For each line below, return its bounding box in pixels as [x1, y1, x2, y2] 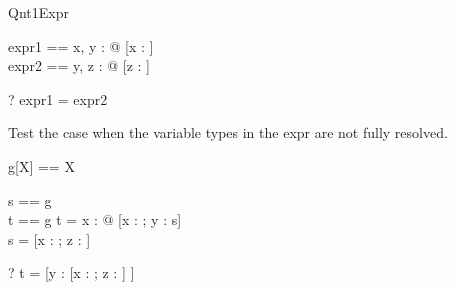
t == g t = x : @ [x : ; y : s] [8, 209, 182, 230]
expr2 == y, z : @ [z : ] [8, 55, 150, 76]
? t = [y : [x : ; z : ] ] [8, 262, 135, 283]
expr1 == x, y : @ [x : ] [8, 35, 154, 56]
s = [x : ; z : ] [8, 228, 91, 249]
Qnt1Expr [8, 2, 69, 22]
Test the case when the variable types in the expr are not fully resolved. [8, 122, 448, 143]
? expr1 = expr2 [8, 88, 108, 109]
